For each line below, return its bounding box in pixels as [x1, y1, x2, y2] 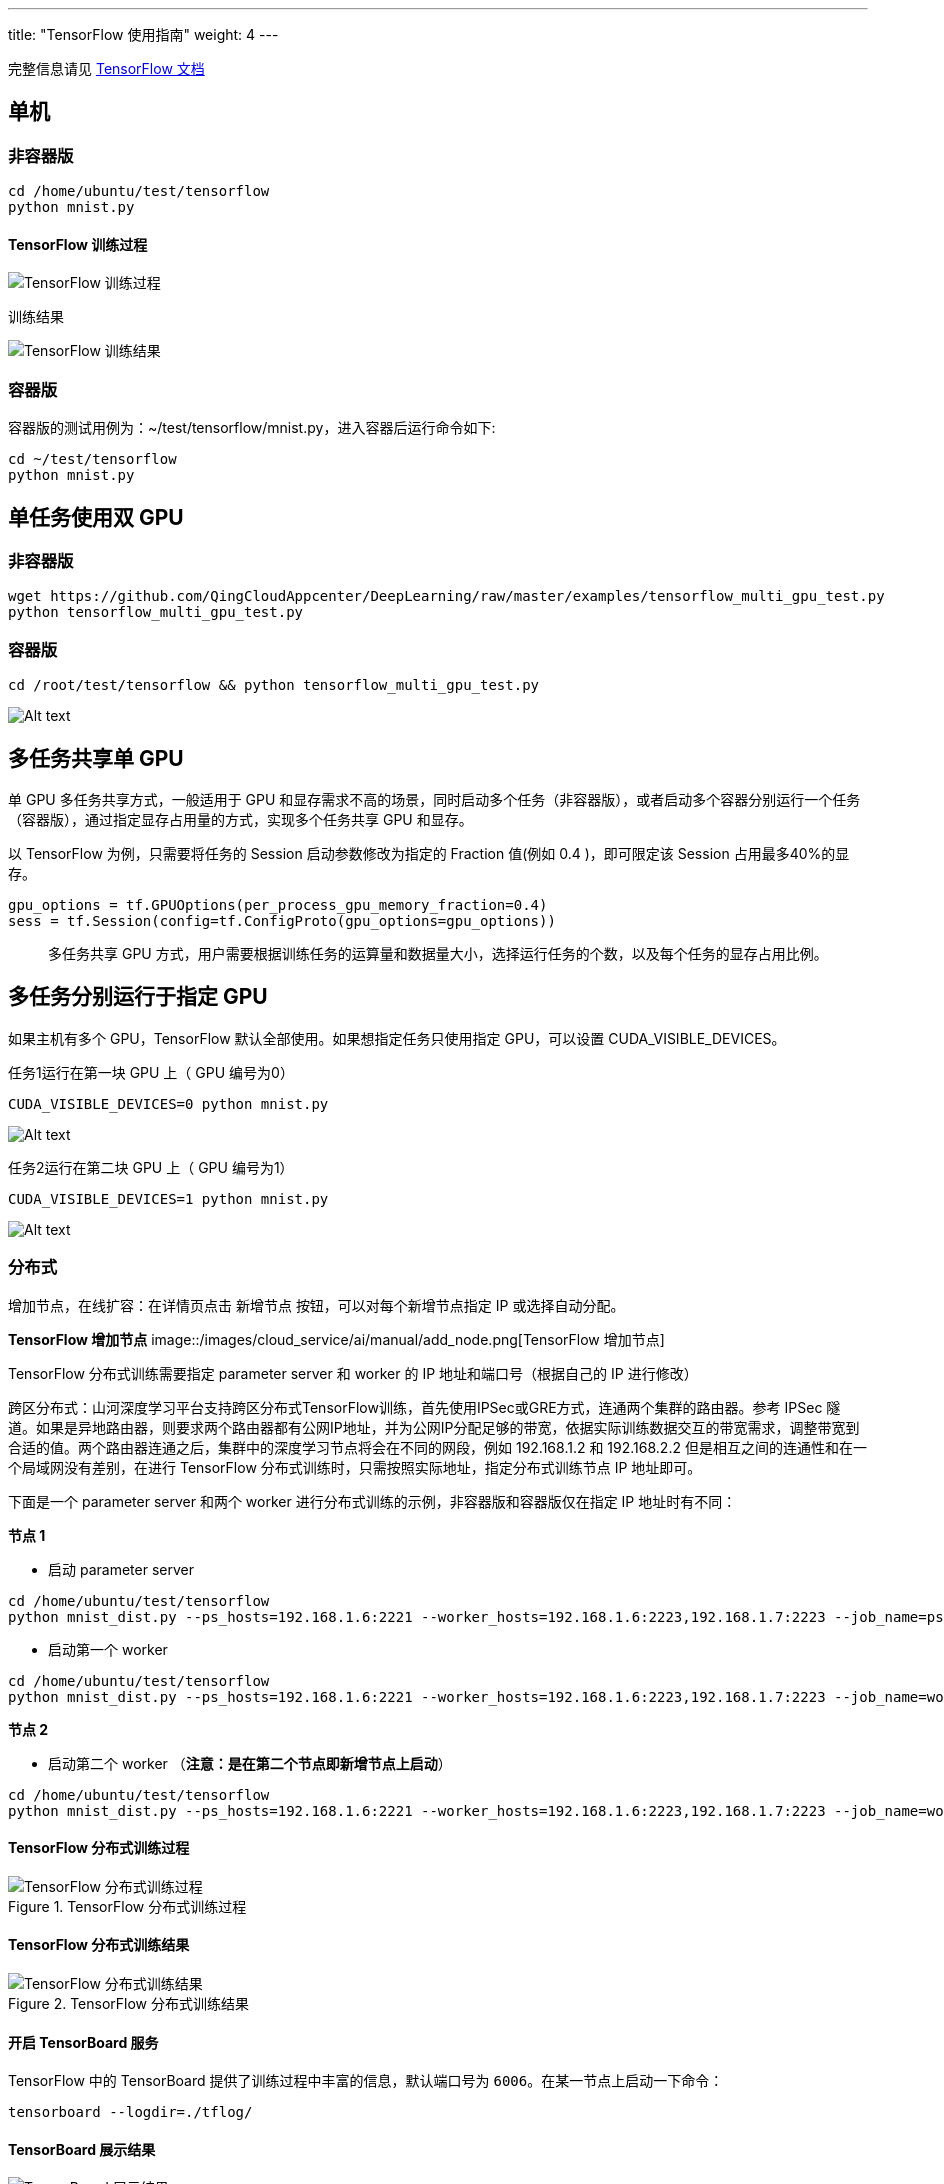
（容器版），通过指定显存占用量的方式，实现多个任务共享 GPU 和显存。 [8, 811, 473, 828]
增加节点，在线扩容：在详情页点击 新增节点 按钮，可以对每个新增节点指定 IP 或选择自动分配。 [8, 1296, 625, 1314]
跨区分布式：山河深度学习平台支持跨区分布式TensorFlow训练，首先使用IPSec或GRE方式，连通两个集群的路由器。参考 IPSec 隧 [8, 1398, 841, 1416]
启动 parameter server [48, 1560, 194, 1578]
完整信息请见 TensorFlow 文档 [8, 60, 205, 77]
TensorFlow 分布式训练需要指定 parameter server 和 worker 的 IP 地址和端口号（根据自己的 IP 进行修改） [8, 1364, 698, 1382]
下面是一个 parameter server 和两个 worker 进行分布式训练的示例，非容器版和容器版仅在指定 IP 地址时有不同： [8, 1492, 737, 1510]
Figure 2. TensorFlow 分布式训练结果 [8, 1995, 250, 2013]
